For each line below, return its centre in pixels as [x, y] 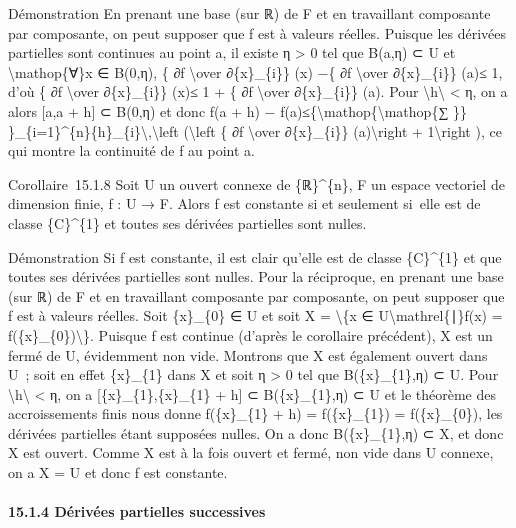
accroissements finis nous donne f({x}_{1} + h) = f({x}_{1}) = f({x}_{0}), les [255, 413]
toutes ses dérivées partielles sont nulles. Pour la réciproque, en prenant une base [256, 276]
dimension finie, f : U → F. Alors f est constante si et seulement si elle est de [244, 203]
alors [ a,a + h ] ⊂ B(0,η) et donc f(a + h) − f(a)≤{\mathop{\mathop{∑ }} [238, 110]
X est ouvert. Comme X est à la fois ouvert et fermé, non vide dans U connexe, [251, 452]
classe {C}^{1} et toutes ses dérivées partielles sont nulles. [187, 222]
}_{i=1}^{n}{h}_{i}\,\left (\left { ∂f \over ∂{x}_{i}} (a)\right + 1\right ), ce [255, 130]
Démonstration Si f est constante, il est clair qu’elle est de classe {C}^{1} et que [255, 256]
